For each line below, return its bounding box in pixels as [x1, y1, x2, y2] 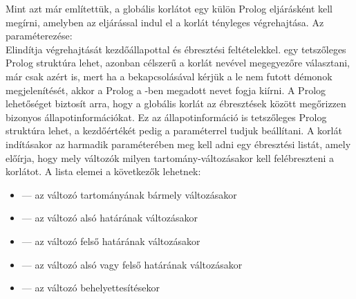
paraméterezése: [6, 28, 73, 43]
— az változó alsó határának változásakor [21, 210, 198, 225]
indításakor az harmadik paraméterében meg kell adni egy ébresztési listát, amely [6, 136, 351, 151]
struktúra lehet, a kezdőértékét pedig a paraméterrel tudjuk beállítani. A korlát [6, 123, 342, 138]
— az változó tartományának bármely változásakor [21, 187, 237, 201]
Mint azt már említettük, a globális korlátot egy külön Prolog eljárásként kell [6, 1, 333, 15]
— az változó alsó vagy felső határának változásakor [21, 257, 243, 271]
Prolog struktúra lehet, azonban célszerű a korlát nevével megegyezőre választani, [6, 55, 350, 70]
